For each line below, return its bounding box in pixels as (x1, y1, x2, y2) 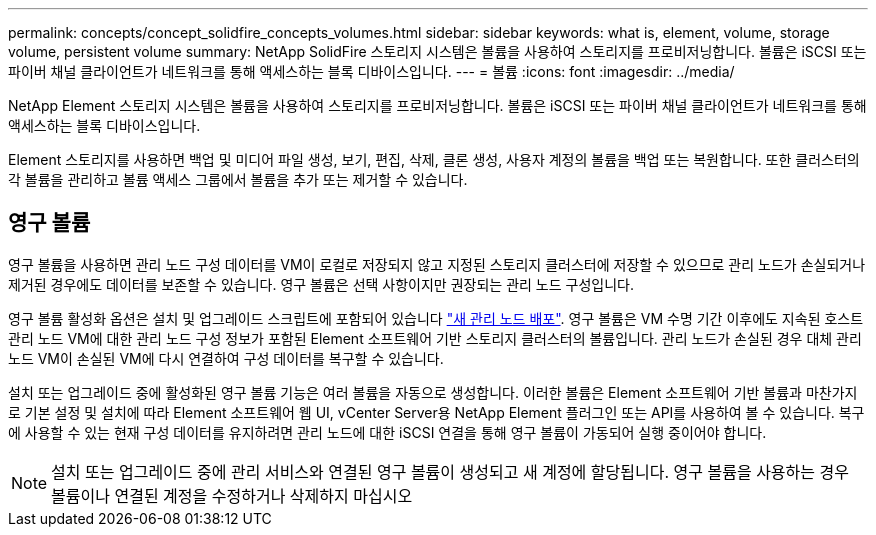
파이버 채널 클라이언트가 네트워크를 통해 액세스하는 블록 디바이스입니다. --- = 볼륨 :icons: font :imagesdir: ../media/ (8, 63, 735, 80)
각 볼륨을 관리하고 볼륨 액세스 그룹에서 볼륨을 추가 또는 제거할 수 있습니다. (8, 171, 468, 188)
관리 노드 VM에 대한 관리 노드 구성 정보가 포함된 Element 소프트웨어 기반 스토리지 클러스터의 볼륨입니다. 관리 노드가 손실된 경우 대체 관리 (8, 329, 862, 347)
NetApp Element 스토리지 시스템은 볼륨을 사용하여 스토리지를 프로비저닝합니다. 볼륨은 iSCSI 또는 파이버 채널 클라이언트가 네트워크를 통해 (8, 97, 867, 114)
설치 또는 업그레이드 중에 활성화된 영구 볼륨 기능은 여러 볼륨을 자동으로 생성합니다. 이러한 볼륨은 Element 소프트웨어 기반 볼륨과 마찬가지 (8, 383, 858, 401)
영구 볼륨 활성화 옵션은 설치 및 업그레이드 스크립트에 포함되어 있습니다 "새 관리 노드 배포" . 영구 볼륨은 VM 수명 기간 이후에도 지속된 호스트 (8, 309, 864, 327)
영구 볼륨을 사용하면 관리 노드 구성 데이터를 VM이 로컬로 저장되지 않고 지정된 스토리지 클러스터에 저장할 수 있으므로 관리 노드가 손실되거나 (8, 255, 866, 273)
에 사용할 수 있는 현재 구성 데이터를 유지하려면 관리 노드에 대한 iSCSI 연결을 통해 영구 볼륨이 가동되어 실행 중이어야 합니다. (8, 423, 767, 441)
